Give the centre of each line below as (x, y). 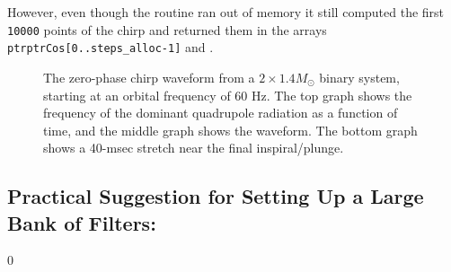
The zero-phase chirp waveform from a (149, 77)
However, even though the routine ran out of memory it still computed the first (226, 12)
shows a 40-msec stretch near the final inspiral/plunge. (194, 148)
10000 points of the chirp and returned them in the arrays (167, 29)
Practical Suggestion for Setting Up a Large (216, 196)
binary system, (359, 77)
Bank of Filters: (82, 222)
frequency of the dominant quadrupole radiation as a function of (221, 113)
